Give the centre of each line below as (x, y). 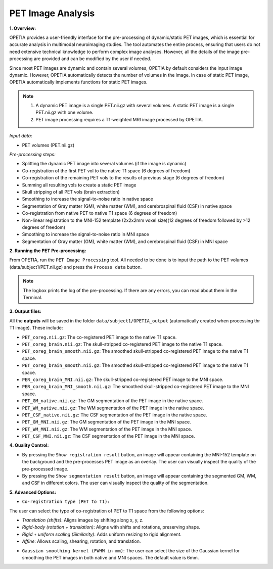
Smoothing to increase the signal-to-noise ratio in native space (88, 199)
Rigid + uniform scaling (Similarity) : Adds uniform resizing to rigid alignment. (102, 534)
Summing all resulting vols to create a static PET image (79, 185)
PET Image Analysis (52, 13)
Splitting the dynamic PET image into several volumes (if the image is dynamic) (104, 164)
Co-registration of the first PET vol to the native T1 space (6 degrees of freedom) (106, 171)
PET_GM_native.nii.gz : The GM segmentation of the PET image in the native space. (112, 401)
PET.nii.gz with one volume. (64, 112)
